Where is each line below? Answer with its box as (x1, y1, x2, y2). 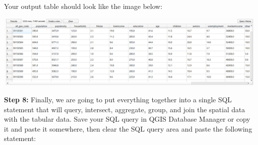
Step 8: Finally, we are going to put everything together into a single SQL (4, 94, 232, 105)
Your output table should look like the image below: (4, 1, 163, 11)
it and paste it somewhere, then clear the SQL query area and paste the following (4, 123, 252, 134)
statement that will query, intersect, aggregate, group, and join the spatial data (4, 104, 245, 114)
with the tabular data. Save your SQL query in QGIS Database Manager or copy (4, 114, 251, 124)
